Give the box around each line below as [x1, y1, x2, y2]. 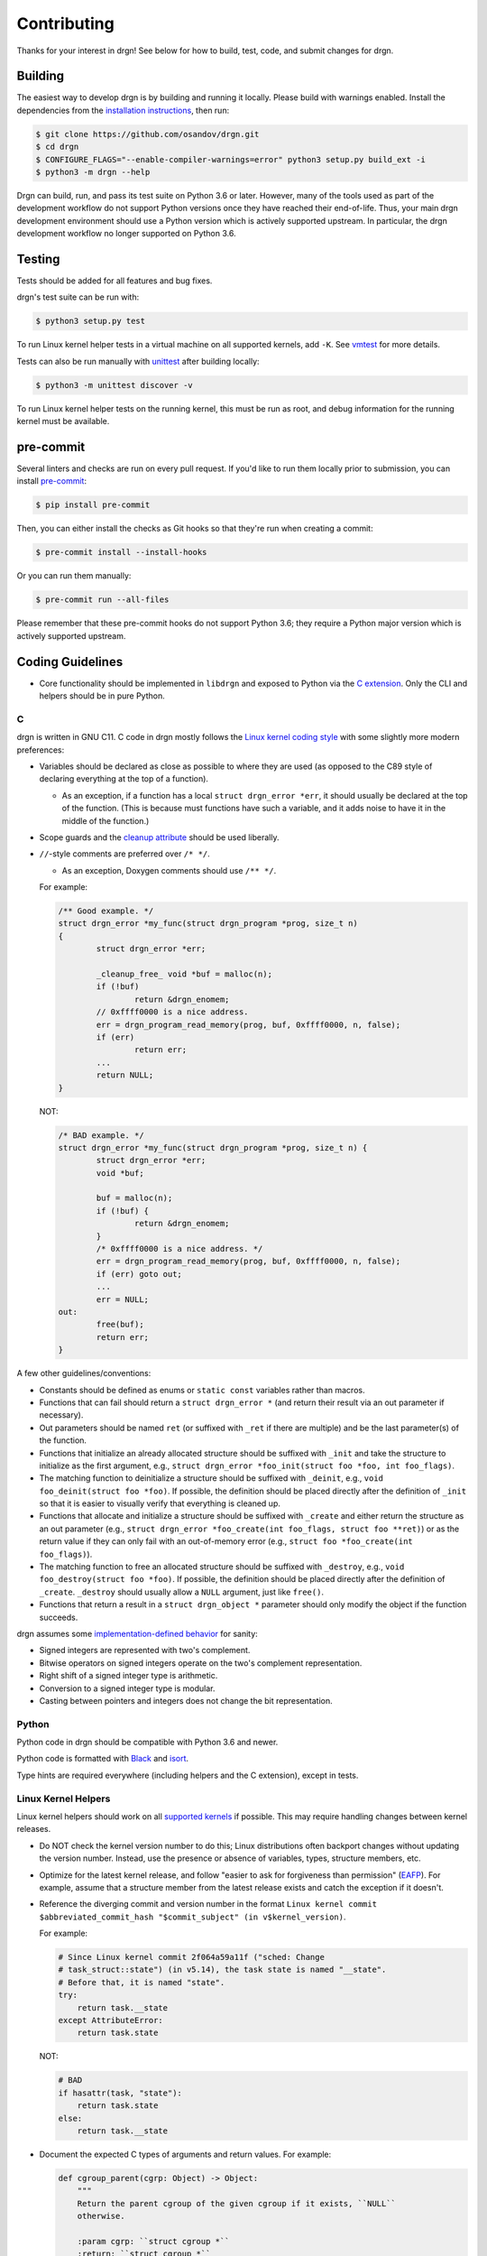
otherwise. [77, 2211, 125, 2222]
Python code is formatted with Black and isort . [16, 1753, 189, 1764]
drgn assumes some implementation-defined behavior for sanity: [16, 1628, 259, 1639]
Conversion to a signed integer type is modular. [39, 1683, 216, 1694]
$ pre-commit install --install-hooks [35, 547, 207, 558]
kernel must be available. [16, 416, 110, 427]
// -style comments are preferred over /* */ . [39, 848, 211, 859]
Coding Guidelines [16, 654, 124, 670]
